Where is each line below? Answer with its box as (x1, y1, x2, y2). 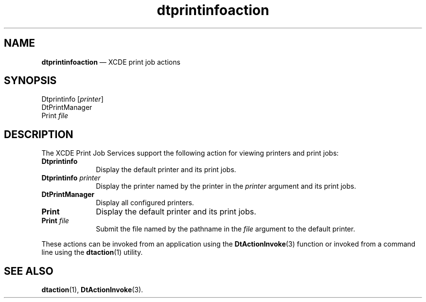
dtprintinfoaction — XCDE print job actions (41, 57, 180, 66)
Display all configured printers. (96, 198, 194, 207)
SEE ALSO (4, 265, 53, 277)
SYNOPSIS (4, 74, 57, 87)
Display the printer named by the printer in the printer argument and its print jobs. (96, 182, 356, 191)
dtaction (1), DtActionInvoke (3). (41, 285, 143, 294)
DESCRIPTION (4, 128, 73, 141)
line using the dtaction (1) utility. (41, 248, 143, 257)
